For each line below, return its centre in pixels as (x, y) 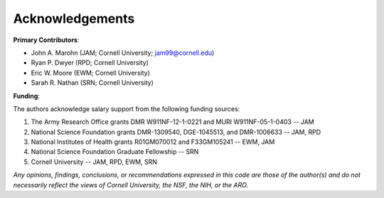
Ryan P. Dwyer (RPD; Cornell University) (90, 63)
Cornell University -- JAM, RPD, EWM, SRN (94, 162)
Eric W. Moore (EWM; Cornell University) (91, 73)
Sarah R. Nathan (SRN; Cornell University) (92, 83)
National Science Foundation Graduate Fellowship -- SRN (115, 152)
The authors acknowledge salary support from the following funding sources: (127, 109)
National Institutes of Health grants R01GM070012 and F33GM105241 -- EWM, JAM (153, 142)
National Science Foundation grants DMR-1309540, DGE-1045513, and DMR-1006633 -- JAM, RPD (176, 132)
